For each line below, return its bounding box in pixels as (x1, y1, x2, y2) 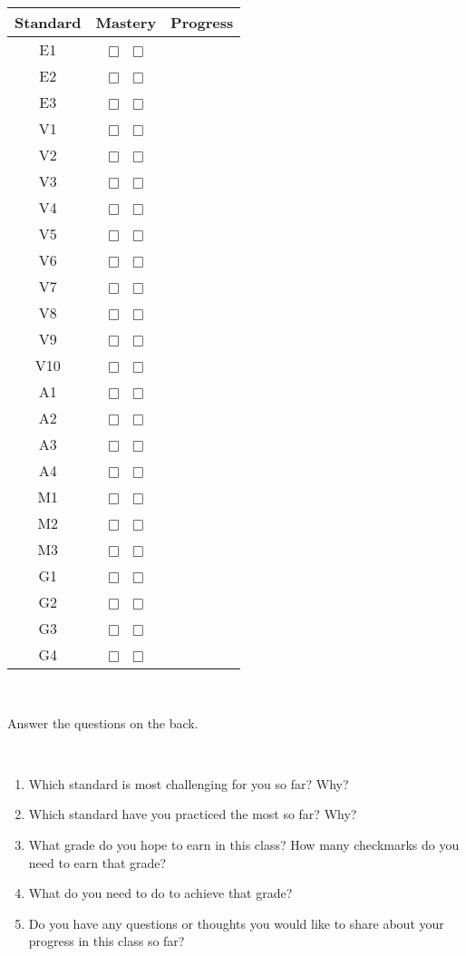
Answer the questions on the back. (7, 713, 199, 732)
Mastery (95, 12, 157, 33)
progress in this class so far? (28, 932, 185, 951)
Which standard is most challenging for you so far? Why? (28, 774, 349, 793)
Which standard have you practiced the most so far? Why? (28, 805, 357, 824)
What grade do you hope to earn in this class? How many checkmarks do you (28, 834, 460, 854)
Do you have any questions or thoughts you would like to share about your (28, 913, 444, 932)
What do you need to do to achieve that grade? (28, 883, 293, 902)
